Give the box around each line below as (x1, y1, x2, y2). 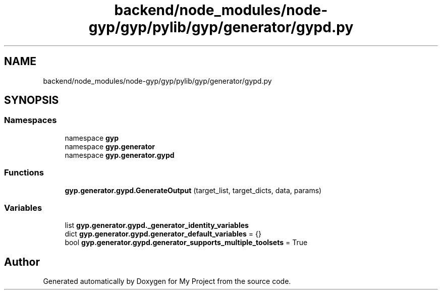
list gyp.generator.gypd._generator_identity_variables (65, 221, 249, 230)
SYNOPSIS (4, 94, 59, 107)
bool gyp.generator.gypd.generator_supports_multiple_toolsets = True (65, 238, 308, 247)
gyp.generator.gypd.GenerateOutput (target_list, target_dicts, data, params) (65, 186, 322, 195)
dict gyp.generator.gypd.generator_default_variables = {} (65, 229, 261, 239)
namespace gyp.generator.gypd (65, 150, 175, 159)
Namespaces (4, 115, 57, 126)
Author (4, 255, 40, 268)
